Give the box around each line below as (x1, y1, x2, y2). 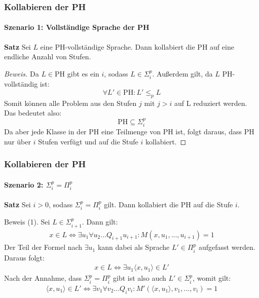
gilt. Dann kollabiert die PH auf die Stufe (104, 199, 233, 209)
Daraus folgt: (4, 252, 45, 263)
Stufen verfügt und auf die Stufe (38, 136, 138, 146)
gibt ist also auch (113, 273, 166, 283)
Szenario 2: (4, 179, 44, 190)
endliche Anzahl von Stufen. (4, 51, 91, 62)
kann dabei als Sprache (97, 242, 170, 252)
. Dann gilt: (82, 216, 118, 227)
